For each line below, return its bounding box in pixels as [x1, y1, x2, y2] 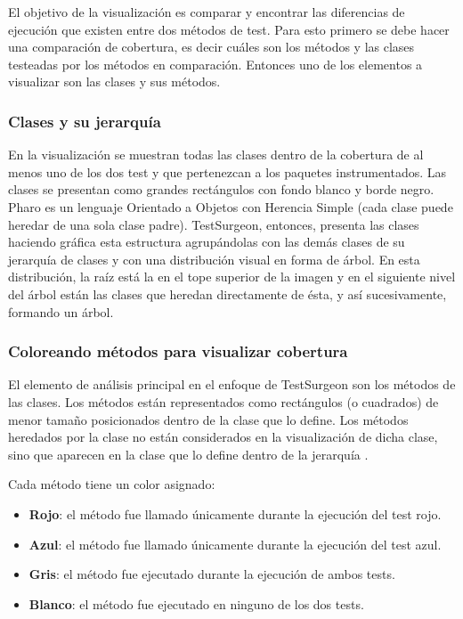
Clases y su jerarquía [8, 110, 161, 132]
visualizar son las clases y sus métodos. [8, 72, 221, 91]
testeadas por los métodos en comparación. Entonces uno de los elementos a [8, 54, 423, 73]
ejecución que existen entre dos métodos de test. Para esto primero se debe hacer [8, 20, 450, 38]
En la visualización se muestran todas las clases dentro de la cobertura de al [8, 145, 424, 164]
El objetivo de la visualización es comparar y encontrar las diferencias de [8, 3, 405, 20]
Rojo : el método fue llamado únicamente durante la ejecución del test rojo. [28, 504, 442, 523]
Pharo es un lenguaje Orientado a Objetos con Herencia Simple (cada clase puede [8, 197, 453, 216]
